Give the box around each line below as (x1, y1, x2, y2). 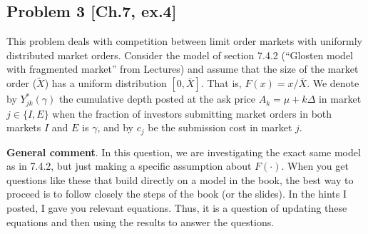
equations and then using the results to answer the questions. (6, 214, 275, 229)
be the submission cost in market (148, 120, 292, 135)
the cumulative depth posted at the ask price (58, 91, 256, 106)
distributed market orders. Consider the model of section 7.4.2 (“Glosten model (6, 47, 354, 62)
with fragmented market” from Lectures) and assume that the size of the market (6, 61, 359, 76)
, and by (97, 120, 133, 135)
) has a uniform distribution (44, 76, 167, 91)
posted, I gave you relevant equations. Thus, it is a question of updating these (6, 200, 347, 215)
